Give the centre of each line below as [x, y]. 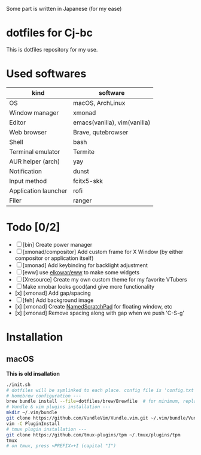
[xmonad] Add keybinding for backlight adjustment [85, 265]
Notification [25, 171]
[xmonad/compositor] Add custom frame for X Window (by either [103, 252]
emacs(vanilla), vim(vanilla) [112, 122]
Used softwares [46, 74]
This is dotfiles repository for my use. [52, 49]
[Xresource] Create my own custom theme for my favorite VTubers [105, 279]
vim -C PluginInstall [33, 423]
